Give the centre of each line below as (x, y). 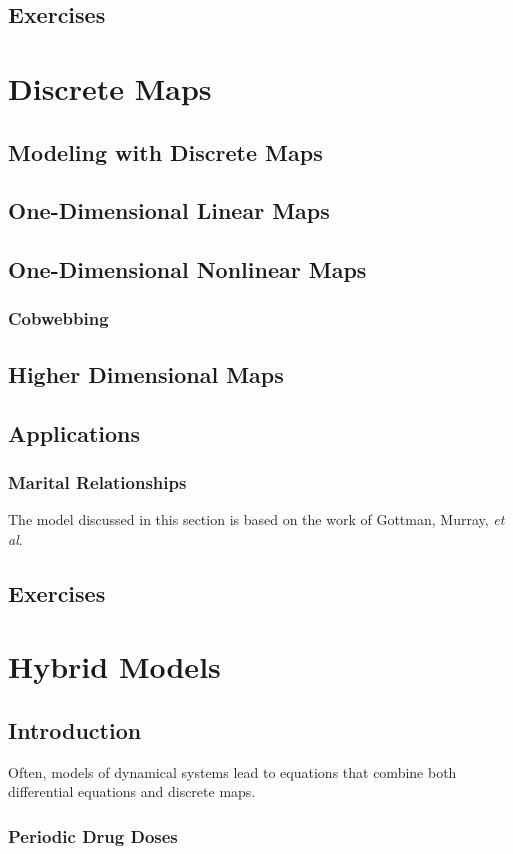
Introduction (75, 729)
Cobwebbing (58, 318)
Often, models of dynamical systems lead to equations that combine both (232, 771)
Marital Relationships (97, 481)
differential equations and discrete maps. (132, 791)
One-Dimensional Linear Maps (169, 210)
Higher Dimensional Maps (146, 373)
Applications (74, 432)
